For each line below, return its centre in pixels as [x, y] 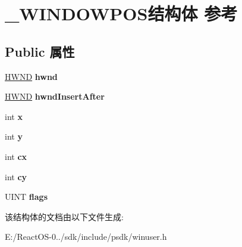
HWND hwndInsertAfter [55, 96]
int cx [16, 156]
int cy [16, 176]
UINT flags [26, 197]
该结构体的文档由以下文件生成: [64, 216]
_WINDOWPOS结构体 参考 [121, 13]
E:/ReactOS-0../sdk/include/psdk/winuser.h [86, 237]
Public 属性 [40, 51]
